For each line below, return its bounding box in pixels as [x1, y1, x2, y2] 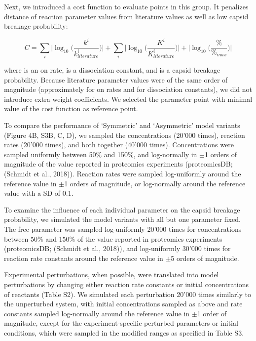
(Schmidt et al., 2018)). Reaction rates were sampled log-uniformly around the [4, 169, 241, 179]
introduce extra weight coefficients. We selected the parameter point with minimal [4, 93, 253, 104]
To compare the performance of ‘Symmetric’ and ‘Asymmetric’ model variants [4, 120, 240, 130]
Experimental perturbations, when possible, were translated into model [4, 269, 219, 280]
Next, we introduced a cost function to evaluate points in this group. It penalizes [4, 1, 249, 11]
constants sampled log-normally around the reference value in [4, 308, 190, 318]
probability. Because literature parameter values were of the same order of [4, 74, 228, 85]
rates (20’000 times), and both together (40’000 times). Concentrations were [4, 139, 234, 150]
